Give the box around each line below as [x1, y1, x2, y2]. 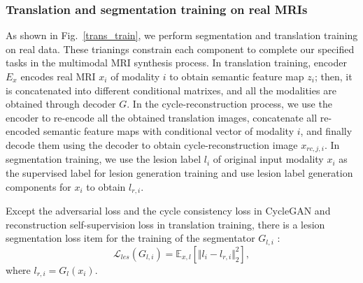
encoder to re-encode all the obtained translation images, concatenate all [6, 110, 318, 124]
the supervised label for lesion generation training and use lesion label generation [6, 166, 353, 180]
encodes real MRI [20, 69, 96, 83]
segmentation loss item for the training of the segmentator [6, 231, 255, 245]
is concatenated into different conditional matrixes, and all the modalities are [6, 82, 336, 97]
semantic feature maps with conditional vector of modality [43, 124, 294, 138]
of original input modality [213, 152, 324, 166]
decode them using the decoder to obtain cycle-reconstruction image [6, 137, 298, 152]
